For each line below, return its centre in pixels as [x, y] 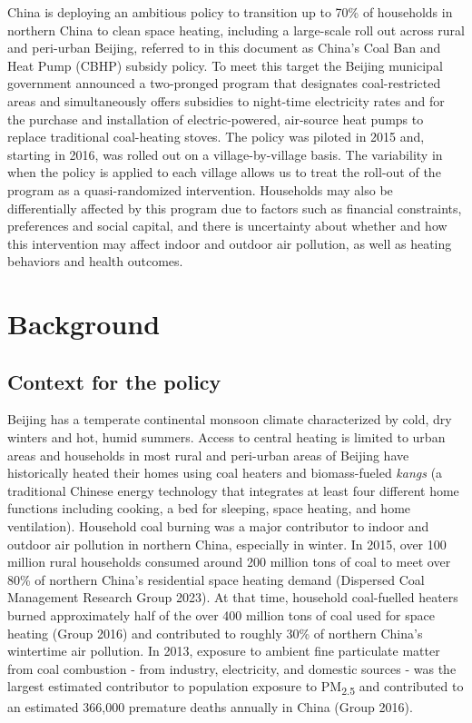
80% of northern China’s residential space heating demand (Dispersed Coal [216, 579]
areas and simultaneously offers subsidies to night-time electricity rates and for [226, 100]
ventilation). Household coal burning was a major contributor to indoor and [218, 526]
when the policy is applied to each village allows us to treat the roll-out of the [224, 172]
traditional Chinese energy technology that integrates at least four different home [233, 490]
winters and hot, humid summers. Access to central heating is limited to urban [226, 437]
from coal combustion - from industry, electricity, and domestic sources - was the [232, 668]
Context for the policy [114, 381]
